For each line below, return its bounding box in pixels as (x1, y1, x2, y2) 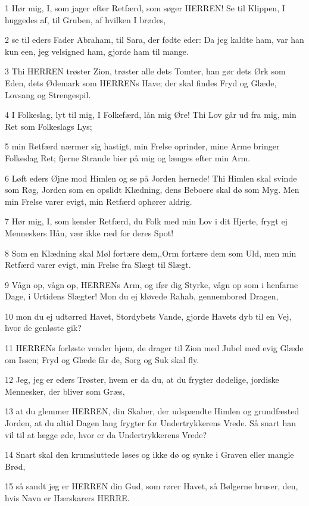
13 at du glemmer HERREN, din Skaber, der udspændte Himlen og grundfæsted (5, 405, 299, 417)
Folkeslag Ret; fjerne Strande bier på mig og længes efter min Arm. (5, 151, 251, 164)
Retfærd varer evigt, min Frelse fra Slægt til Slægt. (5, 258, 191, 271)
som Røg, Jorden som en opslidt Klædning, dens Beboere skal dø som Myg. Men (5, 183, 299, 196)
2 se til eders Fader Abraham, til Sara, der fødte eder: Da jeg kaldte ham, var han (5, 33, 304, 46)
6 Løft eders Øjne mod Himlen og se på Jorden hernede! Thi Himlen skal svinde (5, 171, 297, 184)
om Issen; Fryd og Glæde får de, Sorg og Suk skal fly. (5, 353, 199, 366)
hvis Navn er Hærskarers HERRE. (5, 492, 130, 504)
